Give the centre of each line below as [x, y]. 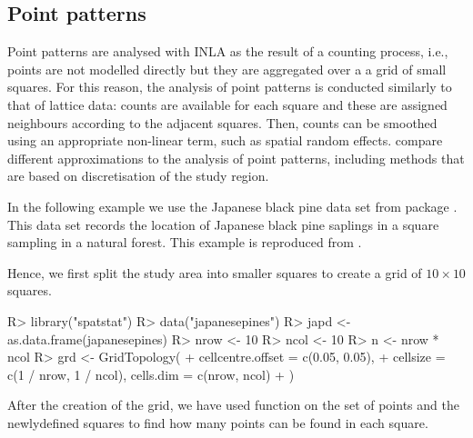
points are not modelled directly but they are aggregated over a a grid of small [227, 69]
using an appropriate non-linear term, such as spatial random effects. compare [225, 140]
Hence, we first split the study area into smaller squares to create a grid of [215, 272]
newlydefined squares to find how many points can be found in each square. [218, 422]
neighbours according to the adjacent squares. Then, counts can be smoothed [222, 122]
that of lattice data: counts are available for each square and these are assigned [227, 104]
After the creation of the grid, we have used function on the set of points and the [233, 405]
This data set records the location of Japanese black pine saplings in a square [223, 224]
